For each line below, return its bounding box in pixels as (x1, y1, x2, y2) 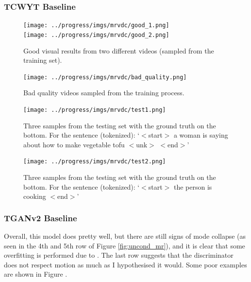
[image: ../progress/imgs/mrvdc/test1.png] (23, 106, 166, 113)
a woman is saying (173, 130, 228, 140)
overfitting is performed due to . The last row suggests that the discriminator (4, 250, 234, 260)
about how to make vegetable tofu (23, 139, 125, 149)
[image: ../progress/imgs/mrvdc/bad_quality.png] (23, 73, 187, 81)
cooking (23, 191, 46, 201)
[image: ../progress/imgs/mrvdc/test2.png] (23, 158, 166, 165)
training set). (23, 55, 62, 65)
